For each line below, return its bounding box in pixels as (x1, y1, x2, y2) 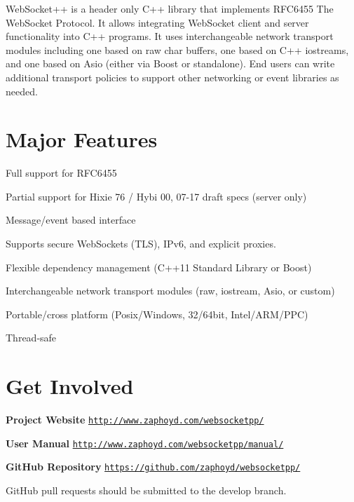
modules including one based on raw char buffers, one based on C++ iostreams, (6, 42, 349, 57)
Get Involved (6, 372, 134, 400)
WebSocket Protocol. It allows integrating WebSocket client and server (6, 15, 309, 29)
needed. (6, 83, 38, 98)
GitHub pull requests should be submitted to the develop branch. (6, 483, 287, 498)
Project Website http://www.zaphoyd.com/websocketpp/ (6, 412, 264, 427)
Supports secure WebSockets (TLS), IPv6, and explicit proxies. (6, 236, 276, 251)
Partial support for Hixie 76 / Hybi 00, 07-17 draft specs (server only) (6, 189, 307, 203)
